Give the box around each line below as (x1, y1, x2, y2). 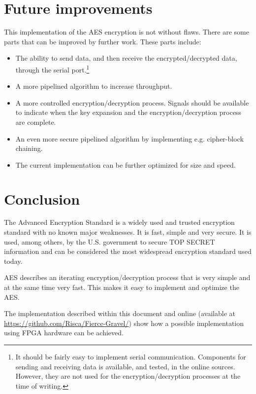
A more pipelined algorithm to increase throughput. (15, 81, 172, 91)
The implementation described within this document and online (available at (4, 308, 235, 319)
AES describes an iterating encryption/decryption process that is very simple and (4, 272, 251, 283)
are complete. (15, 116, 56, 127)
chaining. (15, 143, 43, 153)
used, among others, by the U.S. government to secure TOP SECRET (4, 236, 215, 247)
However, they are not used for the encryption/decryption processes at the (15, 371, 241, 381)
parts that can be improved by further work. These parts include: (4, 36, 201, 46)
